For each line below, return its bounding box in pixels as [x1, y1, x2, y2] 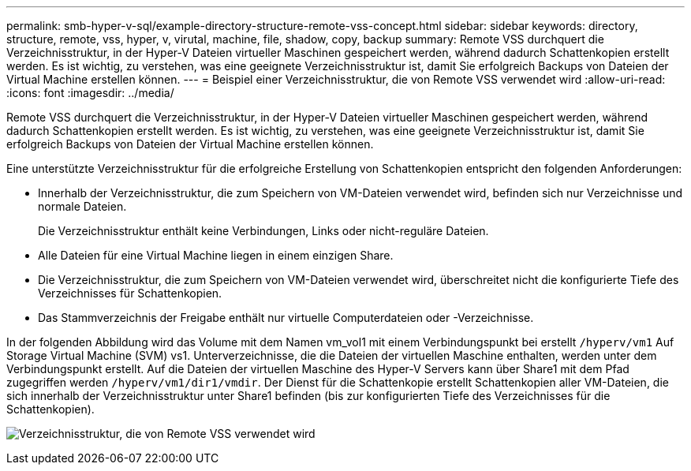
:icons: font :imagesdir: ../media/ [6, 86, 174, 99]
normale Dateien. [38, 200, 127, 213]
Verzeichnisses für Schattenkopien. [38, 286, 222, 300]
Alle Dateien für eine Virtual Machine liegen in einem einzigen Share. [38, 249, 394, 262]
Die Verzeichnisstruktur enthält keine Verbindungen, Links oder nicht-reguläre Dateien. [38, 224, 489, 237]
